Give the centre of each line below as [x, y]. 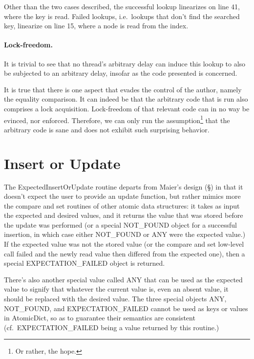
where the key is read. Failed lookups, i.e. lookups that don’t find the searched [122, 16]
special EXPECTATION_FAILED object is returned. [85, 263]
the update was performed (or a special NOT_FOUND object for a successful [120, 224]
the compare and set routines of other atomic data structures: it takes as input [122, 205]
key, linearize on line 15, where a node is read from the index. [96, 26]
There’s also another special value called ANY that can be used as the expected [123, 279]
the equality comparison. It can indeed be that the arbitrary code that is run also [126, 99]
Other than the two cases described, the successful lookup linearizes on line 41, [122, 6]
